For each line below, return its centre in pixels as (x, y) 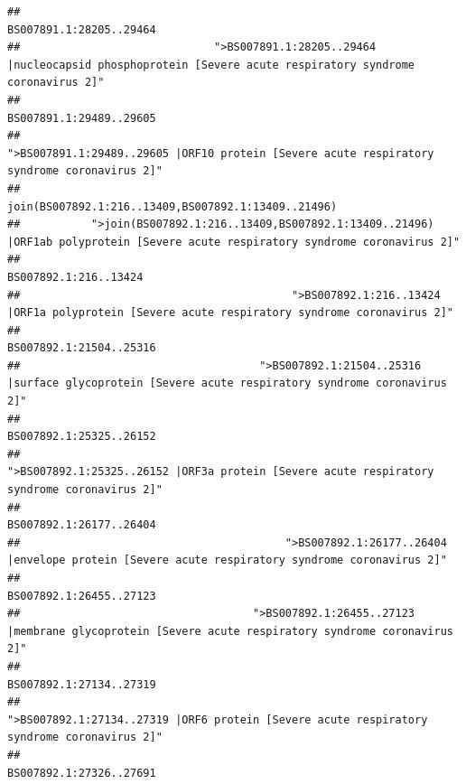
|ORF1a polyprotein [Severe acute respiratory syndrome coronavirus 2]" (230, 313)
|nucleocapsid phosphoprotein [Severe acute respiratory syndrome (211, 65)
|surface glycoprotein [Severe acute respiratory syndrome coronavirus (227, 383)
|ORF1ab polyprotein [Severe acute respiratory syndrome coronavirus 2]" (234, 242)
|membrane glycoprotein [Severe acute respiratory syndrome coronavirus (230, 631)
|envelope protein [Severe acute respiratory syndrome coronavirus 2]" (227, 560)
